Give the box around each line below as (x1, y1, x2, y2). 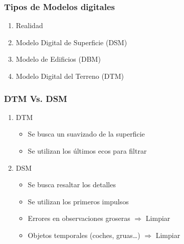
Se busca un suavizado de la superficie (28, 129, 145, 139)
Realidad (16, 20, 43, 31)
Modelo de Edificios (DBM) (16, 54, 101, 64)
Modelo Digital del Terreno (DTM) (16, 71, 124, 81)
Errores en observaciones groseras (28, 213, 130, 223)
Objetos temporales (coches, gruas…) (28, 229, 140, 240)
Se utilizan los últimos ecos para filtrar (28, 146, 147, 156)
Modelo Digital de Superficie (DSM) (16, 37, 127, 47)
